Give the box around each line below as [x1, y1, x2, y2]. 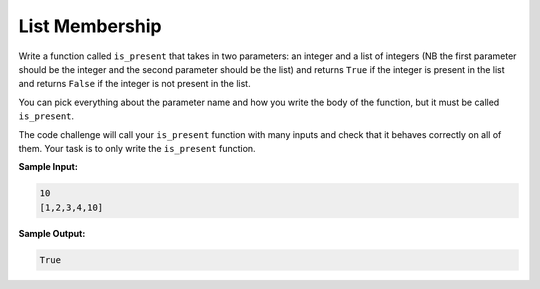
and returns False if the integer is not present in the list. [18, 78, 251, 90]
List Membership [18, 15, 162, 37]
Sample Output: [18, 227, 86, 239]
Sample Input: [18, 161, 79, 173]
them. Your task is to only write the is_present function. [18, 142, 256, 154]
